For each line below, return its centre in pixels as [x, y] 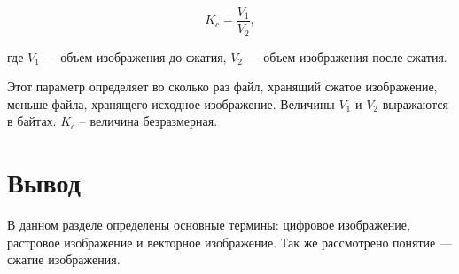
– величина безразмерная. [148, 121]
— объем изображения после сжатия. [347, 56]
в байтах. [32, 121]
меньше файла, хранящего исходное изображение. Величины [171, 103]
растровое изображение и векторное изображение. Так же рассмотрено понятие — [229, 242]
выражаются [415, 103]
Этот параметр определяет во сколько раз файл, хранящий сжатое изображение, [222, 86]
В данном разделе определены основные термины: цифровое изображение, [209, 225]
